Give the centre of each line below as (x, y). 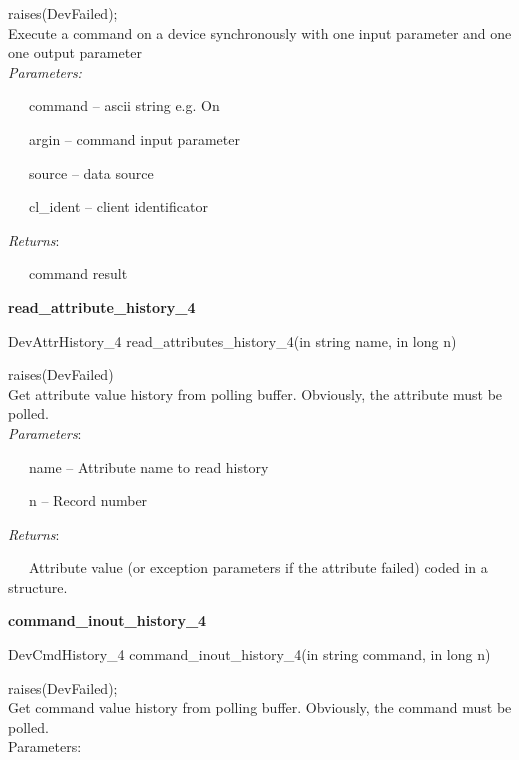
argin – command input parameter (134, 138)
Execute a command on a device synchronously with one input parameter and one (260, 32)
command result (78, 273)
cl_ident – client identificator (118, 206)
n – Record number (88, 500)
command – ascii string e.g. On (124, 105)
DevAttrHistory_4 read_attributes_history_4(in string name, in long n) (232, 340)
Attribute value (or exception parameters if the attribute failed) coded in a (258, 567)
